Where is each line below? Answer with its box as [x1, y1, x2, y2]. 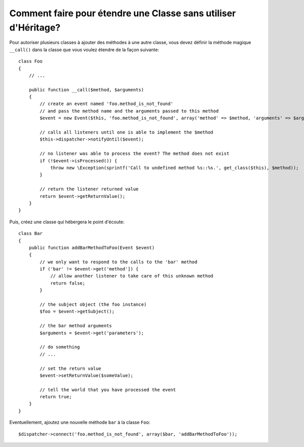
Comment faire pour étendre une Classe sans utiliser [9, 8, 236, 19]
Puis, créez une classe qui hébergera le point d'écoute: [9, 219, 125, 225]
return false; [50, 280, 86, 286]
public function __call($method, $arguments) [28, 87, 144, 92]
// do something [40, 344, 80, 350]
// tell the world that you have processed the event [40, 387, 176, 393]
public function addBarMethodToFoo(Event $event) [28, 245, 155, 251]
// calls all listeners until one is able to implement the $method [40, 129, 214, 135]
